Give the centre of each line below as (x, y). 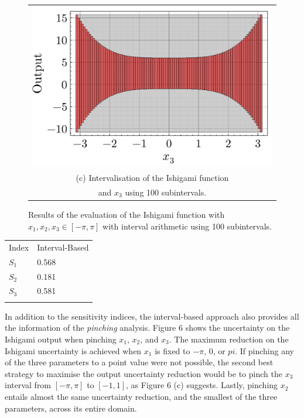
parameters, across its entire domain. (71, 408)
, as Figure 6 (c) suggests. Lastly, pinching (202, 385)
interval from (28, 385)
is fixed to (173, 350)
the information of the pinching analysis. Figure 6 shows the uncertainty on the (147, 328)
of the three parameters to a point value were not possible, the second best (139, 362)
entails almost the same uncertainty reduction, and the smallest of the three (141, 396)
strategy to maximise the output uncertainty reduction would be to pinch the (144, 373)
